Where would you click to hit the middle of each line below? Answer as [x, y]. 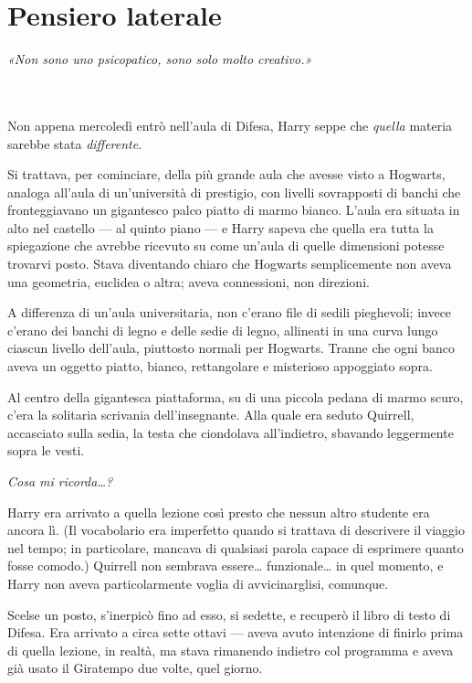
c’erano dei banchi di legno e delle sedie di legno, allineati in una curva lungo [223, 330]
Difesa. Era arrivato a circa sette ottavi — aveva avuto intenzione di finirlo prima [236, 632]
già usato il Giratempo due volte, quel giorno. [135, 668]
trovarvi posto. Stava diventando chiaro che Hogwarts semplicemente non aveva [230, 264]
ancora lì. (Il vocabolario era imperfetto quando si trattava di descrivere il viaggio [236, 530]
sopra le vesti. [46, 450]
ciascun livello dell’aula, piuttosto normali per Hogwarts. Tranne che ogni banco [231, 348]
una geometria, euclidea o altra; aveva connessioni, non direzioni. [189, 281]
